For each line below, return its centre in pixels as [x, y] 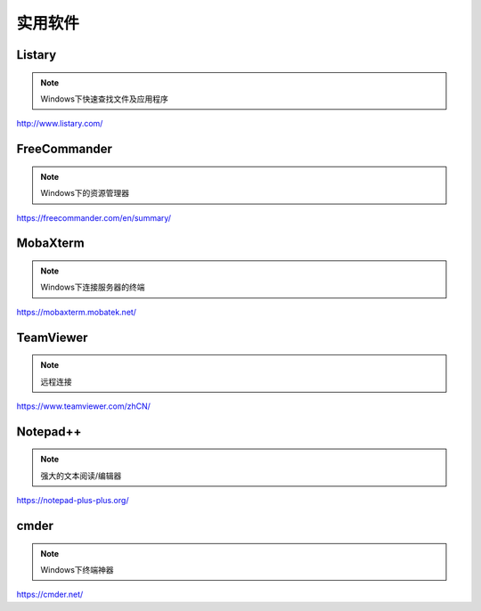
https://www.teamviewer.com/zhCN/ [84, 406]
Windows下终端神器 [77, 569]
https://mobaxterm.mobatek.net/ [77, 312]
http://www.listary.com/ [60, 124]
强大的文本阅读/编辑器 [81, 476]
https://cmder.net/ [50, 595]
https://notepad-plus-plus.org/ [73, 501]
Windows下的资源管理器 [85, 193]
